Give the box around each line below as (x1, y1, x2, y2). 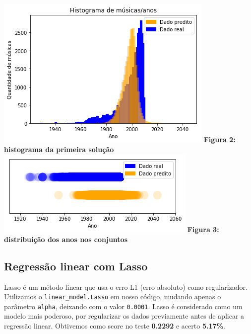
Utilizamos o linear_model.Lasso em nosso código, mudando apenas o (4, 291, 221, 302)
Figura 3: (187, 224, 219, 235)
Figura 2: (203, 134, 236, 144)
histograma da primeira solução (4, 144, 114, 154)
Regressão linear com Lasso (4, 258, 148, 273)
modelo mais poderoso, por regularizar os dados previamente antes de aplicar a (4, 311, 245, 321)
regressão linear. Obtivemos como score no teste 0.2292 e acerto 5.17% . (4, 321, 225, 331)
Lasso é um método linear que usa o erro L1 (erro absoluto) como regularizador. (4, 281, 248, 292)
